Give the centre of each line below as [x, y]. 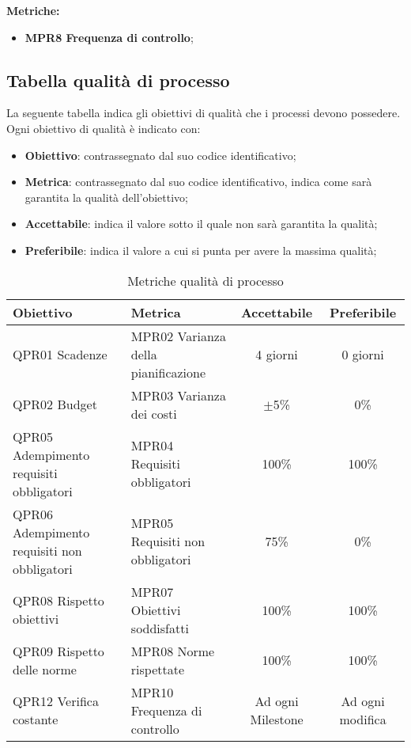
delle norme [45, 669]
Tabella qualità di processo [118, 80]
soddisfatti [160, 628]
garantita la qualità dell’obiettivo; [106, 197]
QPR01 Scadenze [60, 354]
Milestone [277, 720]
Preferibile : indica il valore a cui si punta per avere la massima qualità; [201, 250]
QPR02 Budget [55, 404]
